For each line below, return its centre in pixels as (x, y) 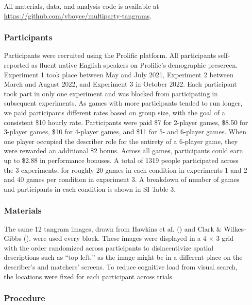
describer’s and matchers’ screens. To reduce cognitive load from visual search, (121, 266)
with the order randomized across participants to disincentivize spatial (109, 247)
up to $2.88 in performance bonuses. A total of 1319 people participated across (121, 160)
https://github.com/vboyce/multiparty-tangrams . (78, 15)
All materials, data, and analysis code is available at (82, 6)
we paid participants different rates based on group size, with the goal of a (115, 112)
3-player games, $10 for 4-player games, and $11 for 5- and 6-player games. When (125, 132)
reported (17, 65)
